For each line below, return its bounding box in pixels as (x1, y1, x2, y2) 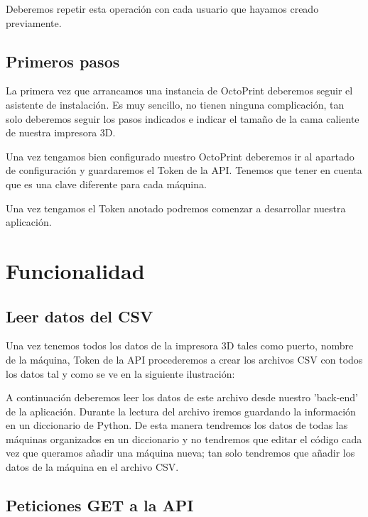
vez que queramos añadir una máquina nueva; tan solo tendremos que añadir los (6, 445, 355, 460)
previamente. (6, 15, 62, 30)
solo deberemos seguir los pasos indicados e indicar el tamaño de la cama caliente (6, 111, 359, 126)
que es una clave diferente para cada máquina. (6, 176, 207, 191)
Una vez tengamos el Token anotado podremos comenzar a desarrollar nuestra (6, 200, 346, 215)
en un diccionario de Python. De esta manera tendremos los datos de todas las (6, 418, 348, 432)
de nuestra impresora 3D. (6, 125, 116, 140)
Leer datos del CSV (6, 305, 153, 327)
